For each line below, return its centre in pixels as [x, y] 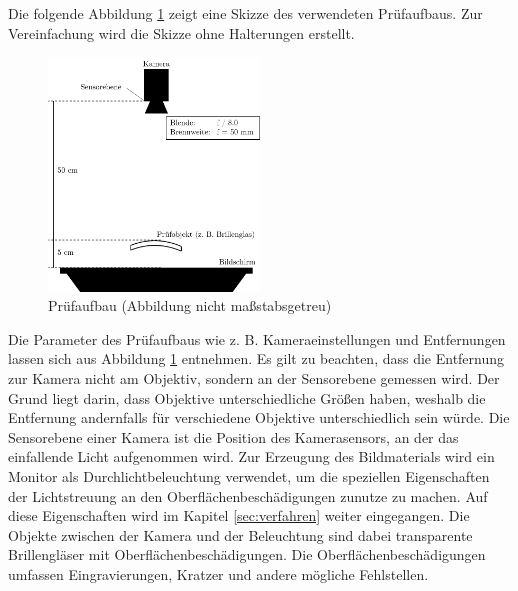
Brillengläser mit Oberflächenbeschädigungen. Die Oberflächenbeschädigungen [247, 554]
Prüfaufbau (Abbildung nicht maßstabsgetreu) [190, 305]
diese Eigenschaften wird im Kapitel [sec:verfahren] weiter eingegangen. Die [239, 515]
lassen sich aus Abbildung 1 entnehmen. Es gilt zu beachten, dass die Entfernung [256, 358]
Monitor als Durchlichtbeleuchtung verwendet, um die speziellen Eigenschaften [249, 476]
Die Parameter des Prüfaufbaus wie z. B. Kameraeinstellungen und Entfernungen [257, 338]
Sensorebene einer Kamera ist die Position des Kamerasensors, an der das [233, 436]
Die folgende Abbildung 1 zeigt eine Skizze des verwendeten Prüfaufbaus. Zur [245, 13]
